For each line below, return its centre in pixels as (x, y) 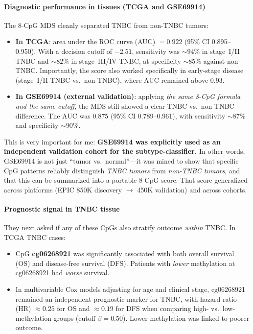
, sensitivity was (156, 51)
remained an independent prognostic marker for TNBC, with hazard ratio (126, 298)
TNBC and (32, 60)
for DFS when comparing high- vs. (167, 308)
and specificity (37, 125)
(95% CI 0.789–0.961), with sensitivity (168, 115)
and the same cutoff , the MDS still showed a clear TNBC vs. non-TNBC (125, 106)
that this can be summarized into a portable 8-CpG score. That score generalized (126, 180)
